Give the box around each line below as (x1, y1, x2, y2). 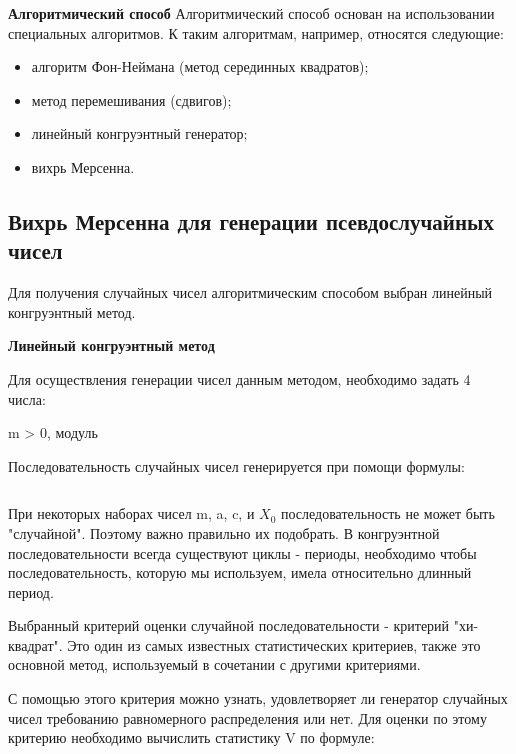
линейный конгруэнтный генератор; (31, 123, 248, 144)
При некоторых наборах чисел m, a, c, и (8, 503, 255, 524)
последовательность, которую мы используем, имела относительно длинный (8, 562, 472, 583)
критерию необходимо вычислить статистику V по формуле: (8, 727, 375, 748)
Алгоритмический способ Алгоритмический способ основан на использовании (8, 3, 495, 23)
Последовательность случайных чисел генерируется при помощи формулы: (8, 455, 465, 476)
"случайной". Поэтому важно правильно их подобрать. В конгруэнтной (8, 522, 440, 543)
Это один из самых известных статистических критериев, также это (67, 634, 481, 655)
